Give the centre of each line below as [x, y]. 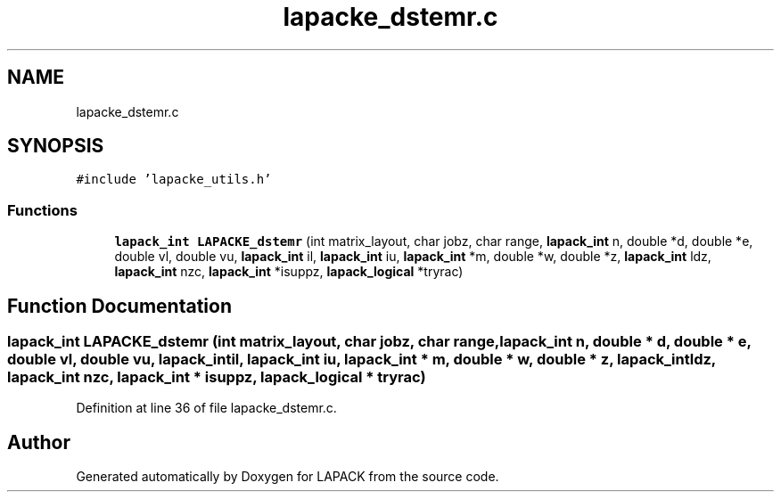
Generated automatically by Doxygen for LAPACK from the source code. [288, 477]
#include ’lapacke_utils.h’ [174, 180]
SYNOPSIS [56, 146]
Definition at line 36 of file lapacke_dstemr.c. [206, 408]
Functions [42, 210]
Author [39, 442]
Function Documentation [119, 306]
